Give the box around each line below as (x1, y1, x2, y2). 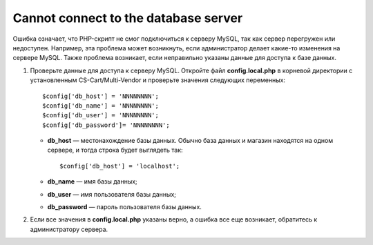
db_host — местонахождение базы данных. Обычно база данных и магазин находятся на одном (47, 137, 334, 145)
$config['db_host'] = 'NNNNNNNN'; (42, 92, 159, 100)
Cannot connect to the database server (12, 10, 243, 26)
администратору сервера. (30, 225, 108, 233)
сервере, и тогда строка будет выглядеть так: (47, 146, 183, 155)
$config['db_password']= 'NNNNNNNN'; (42, 121, 171, 129)
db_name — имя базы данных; (47, 177, 137, 186)
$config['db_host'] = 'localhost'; (59, 162, 180, 170)
